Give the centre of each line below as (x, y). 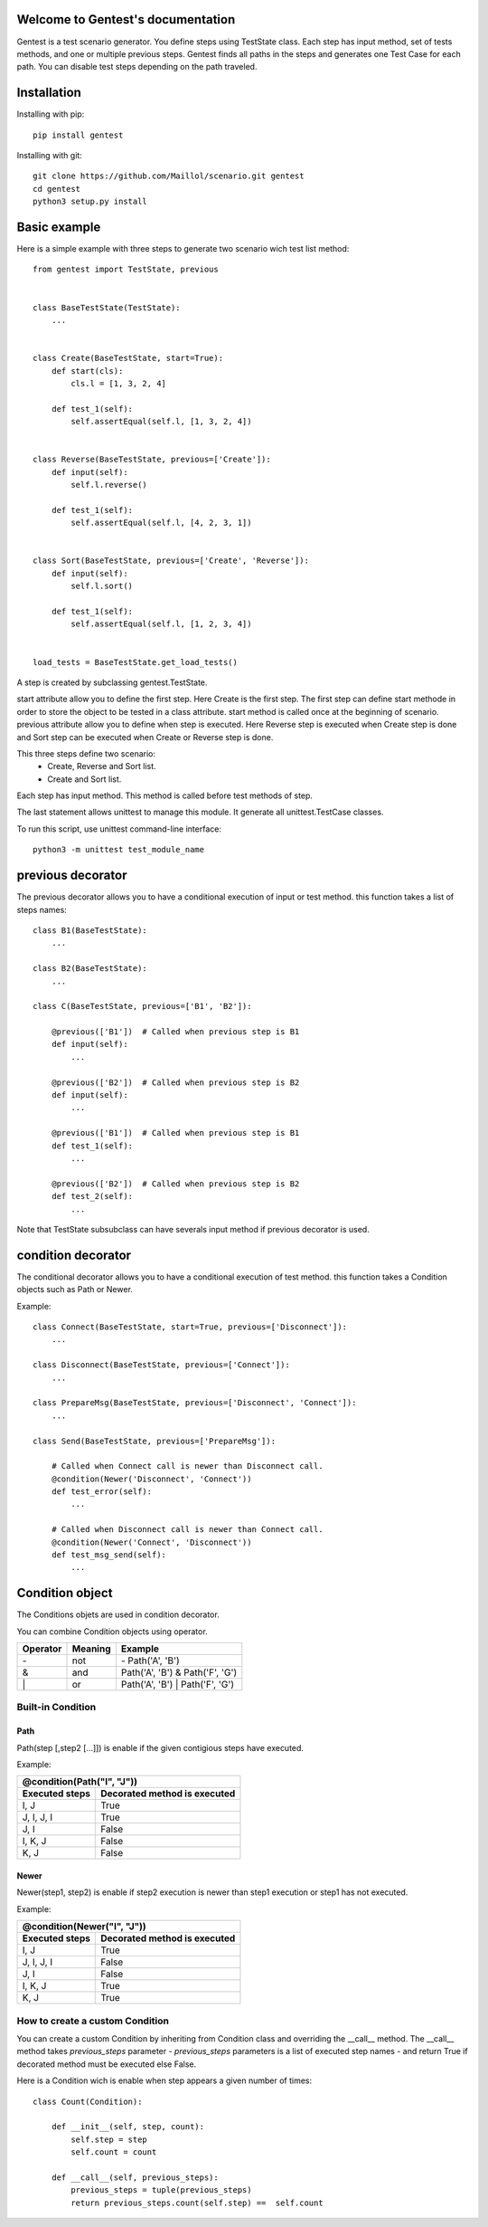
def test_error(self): (102, 1492)
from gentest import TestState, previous (126, 270)
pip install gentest (78, 135)
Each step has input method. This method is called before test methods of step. (165, 795)
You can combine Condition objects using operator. (112, 1631)
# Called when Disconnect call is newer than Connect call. (188, 1530)
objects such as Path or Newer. (75, 1290)
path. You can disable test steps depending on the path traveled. (137, 67)
